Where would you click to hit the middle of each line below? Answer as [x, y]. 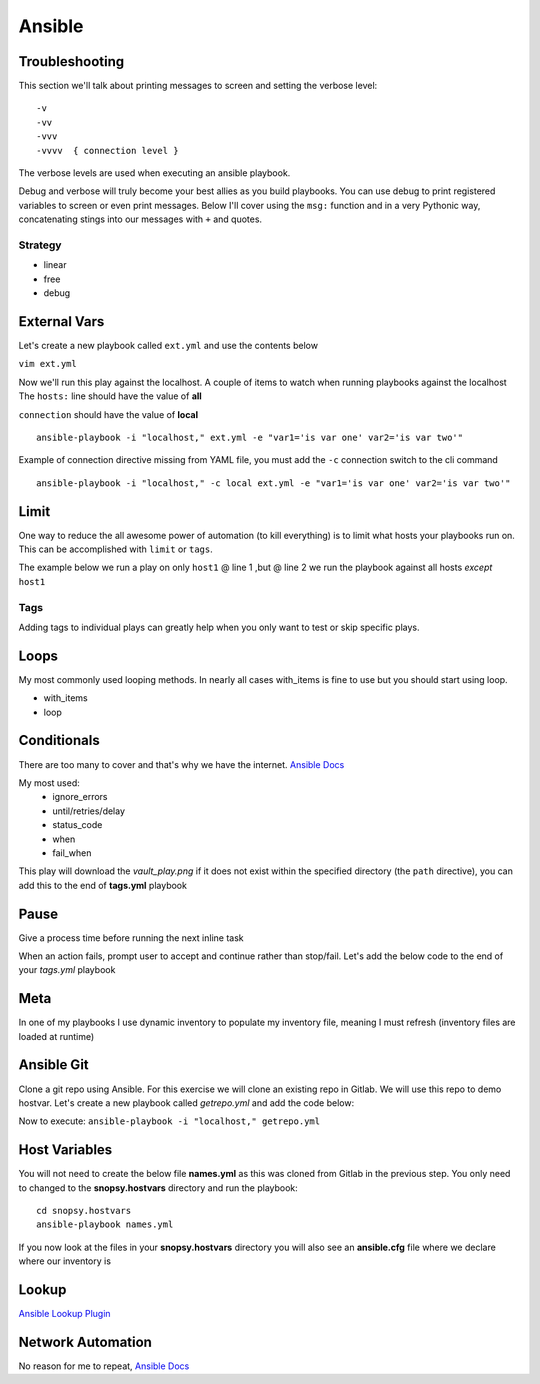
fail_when [72, 852]
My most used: [49, 782]
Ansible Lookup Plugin [64, 1314]
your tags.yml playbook [67, 970]
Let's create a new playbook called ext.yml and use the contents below [168, 346]
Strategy [40, 245]
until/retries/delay [88, 811]
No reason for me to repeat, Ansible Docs [104, 1366]
